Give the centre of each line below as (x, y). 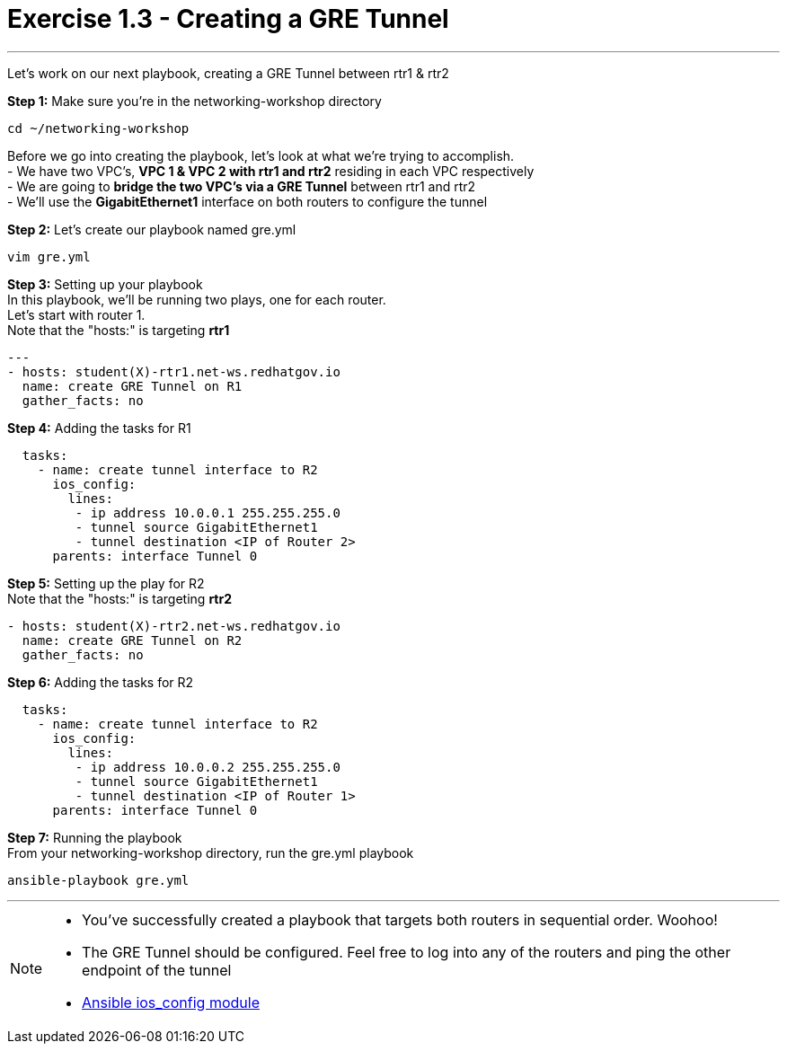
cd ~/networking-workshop (98, 128)
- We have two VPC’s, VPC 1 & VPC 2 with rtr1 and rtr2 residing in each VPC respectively (271, 171)
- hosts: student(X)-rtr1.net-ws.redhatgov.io (174, 371)
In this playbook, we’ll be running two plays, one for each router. (197, 299)
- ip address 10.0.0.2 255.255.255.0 (208, 767)
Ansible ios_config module (171, 1002)
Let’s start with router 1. (76, 314)
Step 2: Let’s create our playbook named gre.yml (152, 229)
